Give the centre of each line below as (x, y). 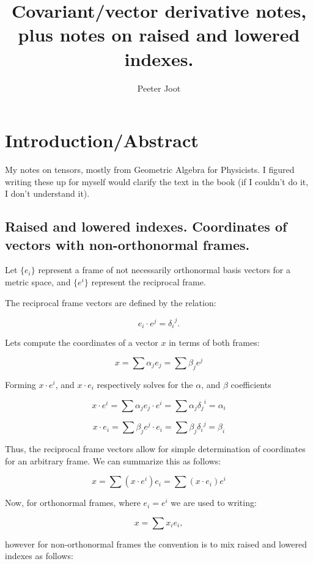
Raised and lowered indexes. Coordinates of (146, 226)
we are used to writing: (214, 503)
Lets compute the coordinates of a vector (82, 342)
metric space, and (38, 282)
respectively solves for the (145, 384)
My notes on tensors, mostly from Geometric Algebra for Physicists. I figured (150, 170)
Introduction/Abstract (102, 140)
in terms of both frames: (214, 342)
